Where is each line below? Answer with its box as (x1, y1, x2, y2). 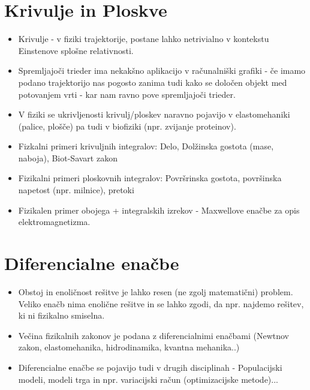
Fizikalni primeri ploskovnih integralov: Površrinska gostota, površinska (18, 172, 282, 184)
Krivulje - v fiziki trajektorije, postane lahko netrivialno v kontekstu (18, 32, 269, 45)
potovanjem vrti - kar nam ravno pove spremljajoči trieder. (18, 88, 236, 100)
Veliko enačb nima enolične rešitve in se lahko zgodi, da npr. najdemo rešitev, (18, 297, 304, 310)
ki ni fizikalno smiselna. (18, 309, 105, 322)
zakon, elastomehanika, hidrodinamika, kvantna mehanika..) (18, 341, 240, 353)
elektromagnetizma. (18, 215, 91, 228)
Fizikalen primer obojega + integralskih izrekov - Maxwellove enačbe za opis (18, 203, 300, 216)
